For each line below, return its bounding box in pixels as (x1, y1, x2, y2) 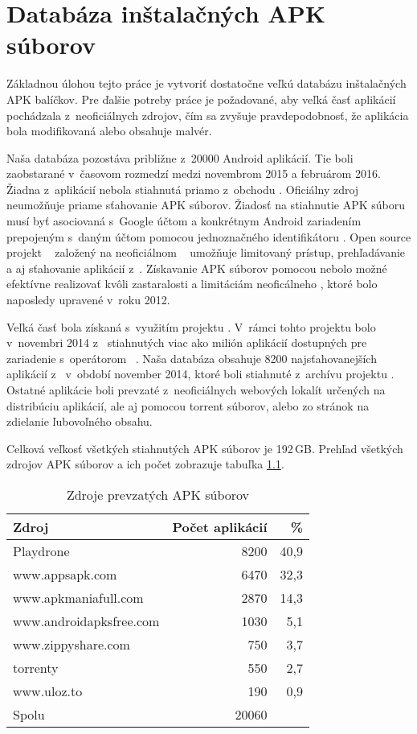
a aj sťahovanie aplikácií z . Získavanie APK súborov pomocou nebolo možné (6, 259, 387, 276)
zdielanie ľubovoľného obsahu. (6, 413, 153, 430)
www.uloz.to (13, 681, 83, 700)
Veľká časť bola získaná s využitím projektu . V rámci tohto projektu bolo (6, 318, 376, 335)
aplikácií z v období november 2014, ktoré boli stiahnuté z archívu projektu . (6, 365, 395, 382)
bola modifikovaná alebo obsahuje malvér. (6, 122, 212, 139)
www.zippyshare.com (13, 634, 130, 654)
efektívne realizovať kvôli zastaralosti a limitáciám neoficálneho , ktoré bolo (6, 275, 378, 292)
